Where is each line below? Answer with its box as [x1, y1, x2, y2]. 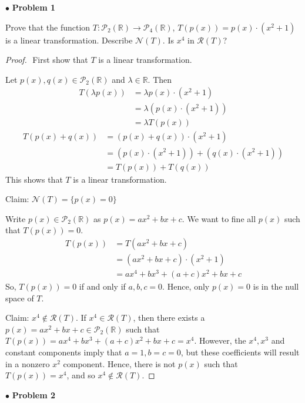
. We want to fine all [182, 212, 256, 224]
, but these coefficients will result [180, 346, 300, 358]
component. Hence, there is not [63, 357, 176, 370]
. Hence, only [162, 280, 210, 293]
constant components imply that [5, 346, 122, 358]
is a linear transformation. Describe [5, 33, 133, 46]
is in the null [253, 280, 299, 293]
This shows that [5, 173, 63, 185]
